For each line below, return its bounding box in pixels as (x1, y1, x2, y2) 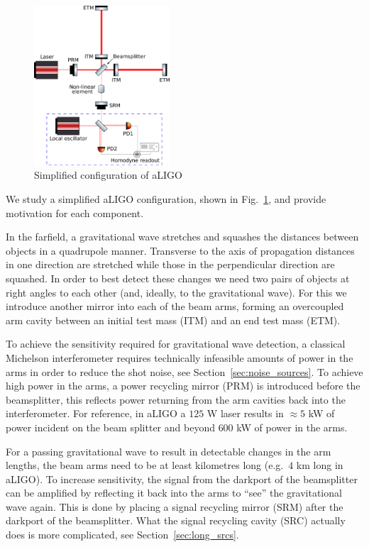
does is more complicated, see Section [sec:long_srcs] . (6, 527, 239, 542)
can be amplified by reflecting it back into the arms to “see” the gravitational (6, 485, 342, 500)
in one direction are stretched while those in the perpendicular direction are (6, 257, 335, 272)
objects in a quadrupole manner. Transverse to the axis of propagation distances (6, 243, 355, 258)
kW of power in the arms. (236, 419, 348, 434)
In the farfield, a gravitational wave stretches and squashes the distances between (6, 229, 359, 244)
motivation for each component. (6, 205, 144, 220)
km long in (296, 458, 343, 473)
